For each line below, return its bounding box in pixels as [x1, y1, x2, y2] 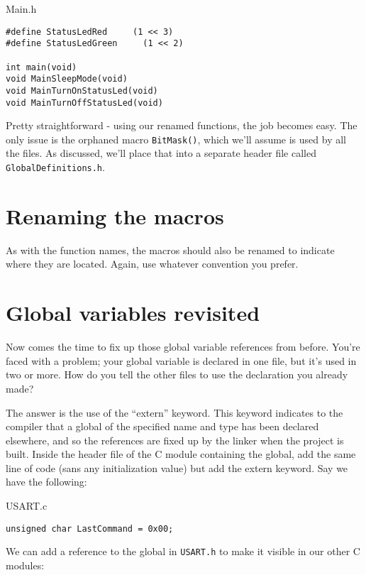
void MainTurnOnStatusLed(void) [6, 85, 158, 96]
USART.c [6, 498, 48, 513]
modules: [6, 557, 45, 572]
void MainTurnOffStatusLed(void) [6, 97, 163, 108]
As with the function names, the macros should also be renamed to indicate [6, 242, 335, 257]
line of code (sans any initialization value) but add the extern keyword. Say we [6, 460, 348, 475]
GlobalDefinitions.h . [6, 160, 105, 175]
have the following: [6, 474, 87, 489]
